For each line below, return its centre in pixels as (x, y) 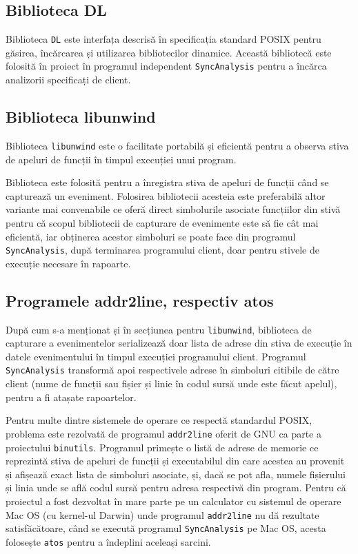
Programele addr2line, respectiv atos (140, 300)
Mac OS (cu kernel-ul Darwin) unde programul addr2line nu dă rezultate (162, 514)
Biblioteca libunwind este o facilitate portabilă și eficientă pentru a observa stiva (177, 145)
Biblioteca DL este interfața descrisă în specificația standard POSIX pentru (163, 39)
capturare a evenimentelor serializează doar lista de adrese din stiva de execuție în (179, 343)
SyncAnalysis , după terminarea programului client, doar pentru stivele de (162, 250)
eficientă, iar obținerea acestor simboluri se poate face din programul (151, 236)
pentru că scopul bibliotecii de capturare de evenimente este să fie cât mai (162, 222)
